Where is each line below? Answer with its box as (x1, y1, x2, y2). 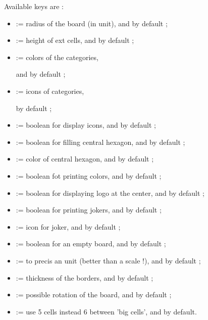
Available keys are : (4, 1, 64, 11)
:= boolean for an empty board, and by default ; (16, 238, 166, 249)
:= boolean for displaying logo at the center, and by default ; (16, 187, 204, 198)
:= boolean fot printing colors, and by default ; (16, 170, 162, 181)
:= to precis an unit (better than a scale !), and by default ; (16, 255, 201, 265)
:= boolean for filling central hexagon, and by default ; (16, 136, 185, 147)
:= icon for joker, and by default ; (16, 221, 121, 232)
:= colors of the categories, (16, 51, 98, 62)
